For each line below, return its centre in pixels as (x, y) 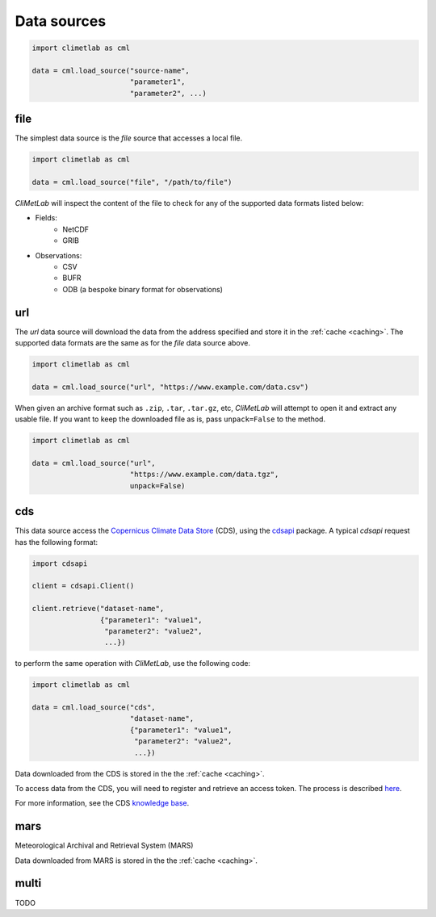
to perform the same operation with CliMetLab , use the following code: (132, 664)
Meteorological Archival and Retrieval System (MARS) (104, 846)
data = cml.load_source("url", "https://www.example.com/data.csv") (170, 387)
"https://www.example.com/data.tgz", (204, 475)
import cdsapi (60, 563)
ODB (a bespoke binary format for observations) (143, 289)
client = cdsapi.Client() (83, 586)
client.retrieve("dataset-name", (98, 609)
